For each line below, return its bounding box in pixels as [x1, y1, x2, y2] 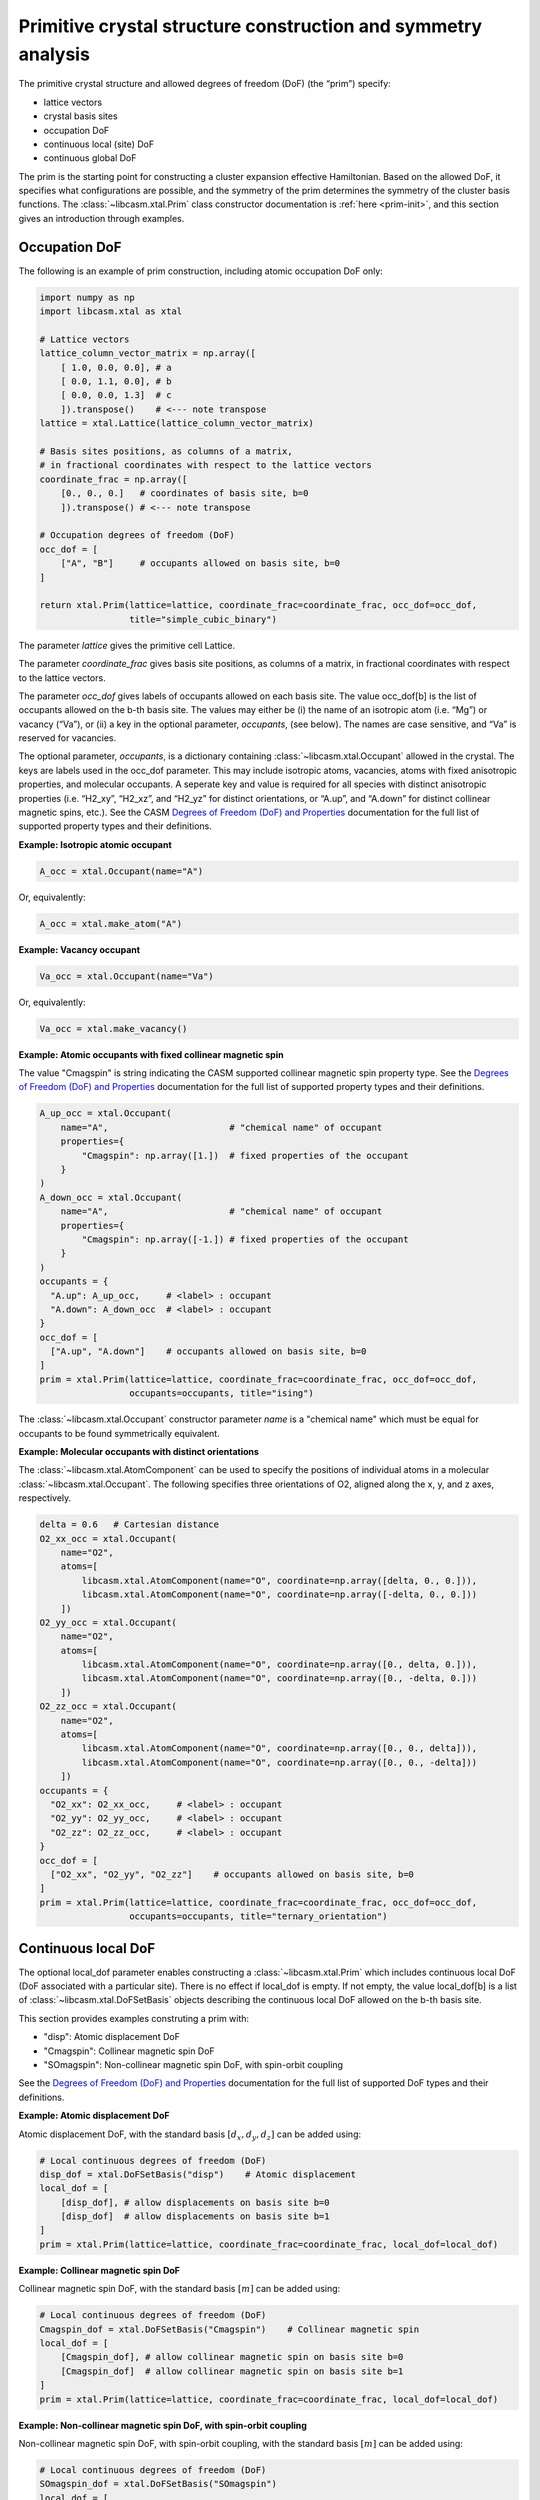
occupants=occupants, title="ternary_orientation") [128, 1911, 388, 1922]
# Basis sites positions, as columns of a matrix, [39, 446, 294, 457]
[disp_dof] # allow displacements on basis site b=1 [60, 2211, 330, 2222]
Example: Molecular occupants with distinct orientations [18, 1446, 260, 1458]
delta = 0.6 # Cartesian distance [39, 1519, 220, 1530]
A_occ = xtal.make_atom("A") [39, 918, 183, 929]
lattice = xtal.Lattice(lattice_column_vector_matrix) [39, 418, 314, 429]
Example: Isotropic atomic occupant [18, 838, 172, 850]
